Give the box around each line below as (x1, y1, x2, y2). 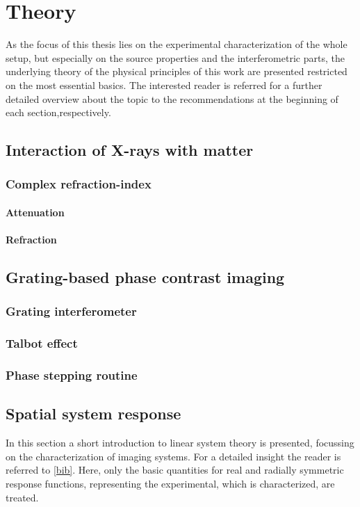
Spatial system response (6, 403, 181, 424)
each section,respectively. (6, 105, 111, 120)
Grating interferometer (6, 303, 137, 320)
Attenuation (6, 204, 65, 219)
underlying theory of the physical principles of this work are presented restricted (6, 64, 347, 79)
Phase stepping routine (6, 367, 138, 384)
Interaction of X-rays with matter (6, 139, 254, 161)
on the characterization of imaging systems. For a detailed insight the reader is (6, 449, 341, 463)
